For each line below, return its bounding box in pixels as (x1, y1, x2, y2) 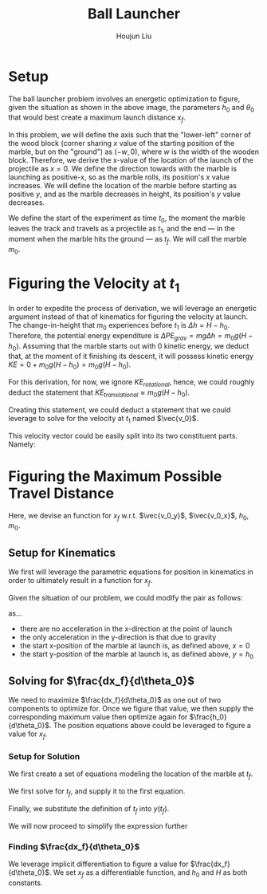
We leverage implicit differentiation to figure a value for (8, 859, 189, 869)
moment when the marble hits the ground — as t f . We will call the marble (8, 234, 247, 246)
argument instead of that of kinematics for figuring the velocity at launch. (8, 312, 249, 321)
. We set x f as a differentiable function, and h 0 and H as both (49, 868, 248, 879)
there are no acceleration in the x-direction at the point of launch (19, 624, 233, 633)
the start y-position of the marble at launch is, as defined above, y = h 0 (19, 649, 253, 660)
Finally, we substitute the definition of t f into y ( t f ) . (8, 804, 170, 815)
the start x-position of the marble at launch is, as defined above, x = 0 (19, 640, 250, 650)
